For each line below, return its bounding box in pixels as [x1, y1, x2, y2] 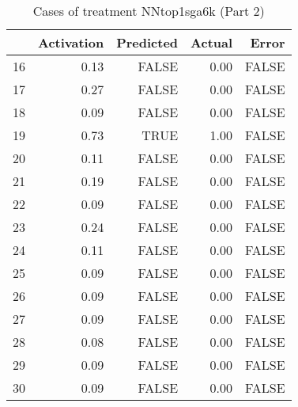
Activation [38, 33, 104, 51]
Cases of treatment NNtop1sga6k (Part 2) [32, 2, 265, 20]
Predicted [116, 33, 179, 51]
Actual [190, 33, 233, 51]
